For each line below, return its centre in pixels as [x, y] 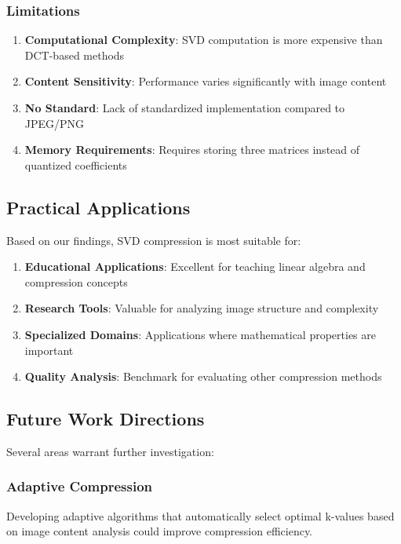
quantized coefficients [76, 164]
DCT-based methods [75, 55]
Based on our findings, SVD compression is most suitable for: [154, 240]
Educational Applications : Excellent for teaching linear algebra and [195, 267]
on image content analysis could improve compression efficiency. [160, 531]
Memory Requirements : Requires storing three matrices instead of [192, 150]
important [49, 350]
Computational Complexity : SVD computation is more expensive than [204, 40]
